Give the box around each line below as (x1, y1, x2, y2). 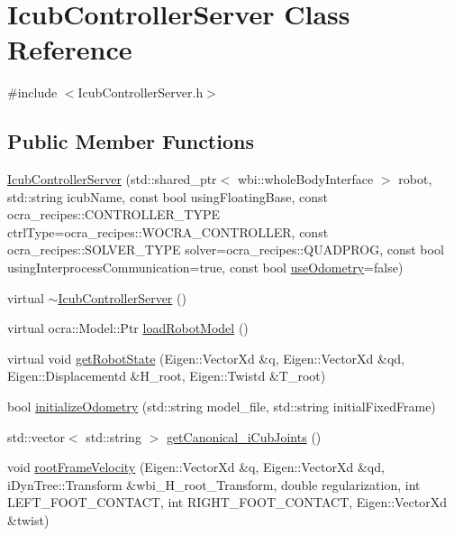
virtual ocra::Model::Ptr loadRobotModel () (7, 319, 249, 337)
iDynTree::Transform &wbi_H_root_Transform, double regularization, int (7, 475, 421, 494)
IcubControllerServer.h (77, 83, 204, 102)
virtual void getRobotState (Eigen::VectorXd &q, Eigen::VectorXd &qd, (7, 348, 405, 367)
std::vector (7, 427, 65, 446)
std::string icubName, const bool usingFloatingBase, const (7, 187, 328, 206)
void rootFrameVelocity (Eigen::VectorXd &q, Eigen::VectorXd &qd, (7, 457, 385, 476)
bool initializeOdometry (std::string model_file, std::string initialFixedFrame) (7, 397, 436, 416)
